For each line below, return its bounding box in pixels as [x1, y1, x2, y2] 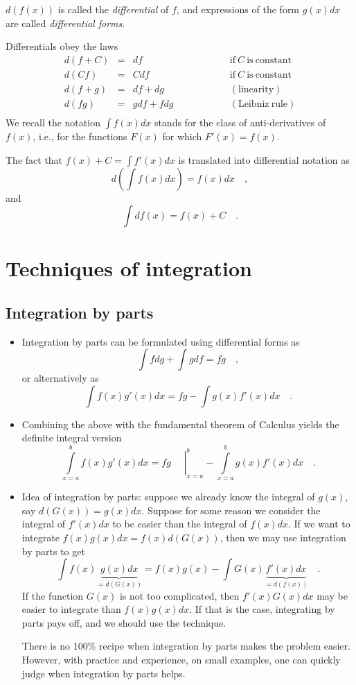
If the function [21, 588, 84, 602]
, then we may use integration [220, 530, 346, 545]
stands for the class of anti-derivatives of [154, 115, 326, 129]
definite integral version [21, 430, 122, 445]
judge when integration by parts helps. [21, 666, 186, 680]
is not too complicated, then [119, 588, 240, 602]
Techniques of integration [6, 254, 252, 282]
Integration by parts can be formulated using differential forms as [21, 334, 300, 348]
